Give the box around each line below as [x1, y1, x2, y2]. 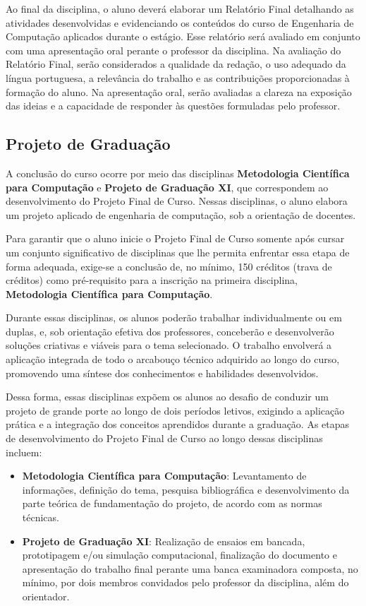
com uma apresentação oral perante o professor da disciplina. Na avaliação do [6, 42, 341, 57]
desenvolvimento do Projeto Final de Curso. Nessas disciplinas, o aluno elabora [6, 194, 348, 208]
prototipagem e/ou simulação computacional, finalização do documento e [22, 547, 337, 562]
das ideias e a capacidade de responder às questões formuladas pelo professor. [6, 98, 341, 113]
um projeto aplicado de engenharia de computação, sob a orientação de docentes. [6, 207, 356, 222]
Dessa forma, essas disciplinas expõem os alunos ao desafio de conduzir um [6, 389, 329, 404]
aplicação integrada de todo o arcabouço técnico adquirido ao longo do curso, [6, 352, 340, 367]
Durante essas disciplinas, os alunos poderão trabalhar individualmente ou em [6, 310, 342, 325]
